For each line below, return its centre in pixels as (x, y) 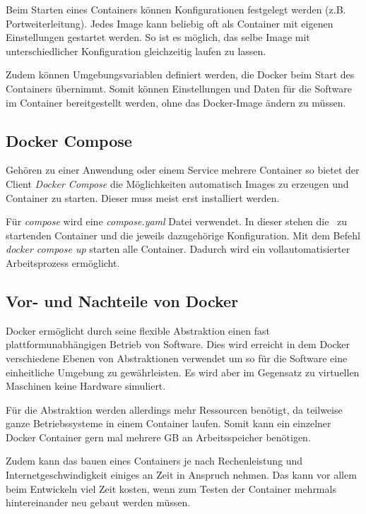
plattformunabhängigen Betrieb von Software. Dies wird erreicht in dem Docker (178, 344)
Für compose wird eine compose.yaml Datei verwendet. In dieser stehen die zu (177, 221)
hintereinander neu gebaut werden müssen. (98, 502)
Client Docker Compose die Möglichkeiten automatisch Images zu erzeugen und (177, 183)
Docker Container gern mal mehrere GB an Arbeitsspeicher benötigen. (158, 437)
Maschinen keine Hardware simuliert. (86, 386)
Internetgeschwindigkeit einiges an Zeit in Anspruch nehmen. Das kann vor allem (181, 475)
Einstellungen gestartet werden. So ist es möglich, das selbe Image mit (158, 37)
